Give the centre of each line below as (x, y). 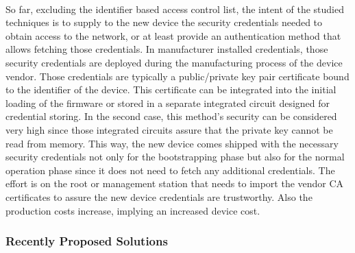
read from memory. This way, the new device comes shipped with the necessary (172, 143)
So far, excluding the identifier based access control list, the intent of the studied (175, 9)
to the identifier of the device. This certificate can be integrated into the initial (171, 89)
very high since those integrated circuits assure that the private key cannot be (169, 129)
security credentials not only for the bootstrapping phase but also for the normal (175, 157)
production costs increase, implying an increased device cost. (133, 210)
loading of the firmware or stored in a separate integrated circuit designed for (168, 103)
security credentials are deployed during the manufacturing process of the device (174, 62)
